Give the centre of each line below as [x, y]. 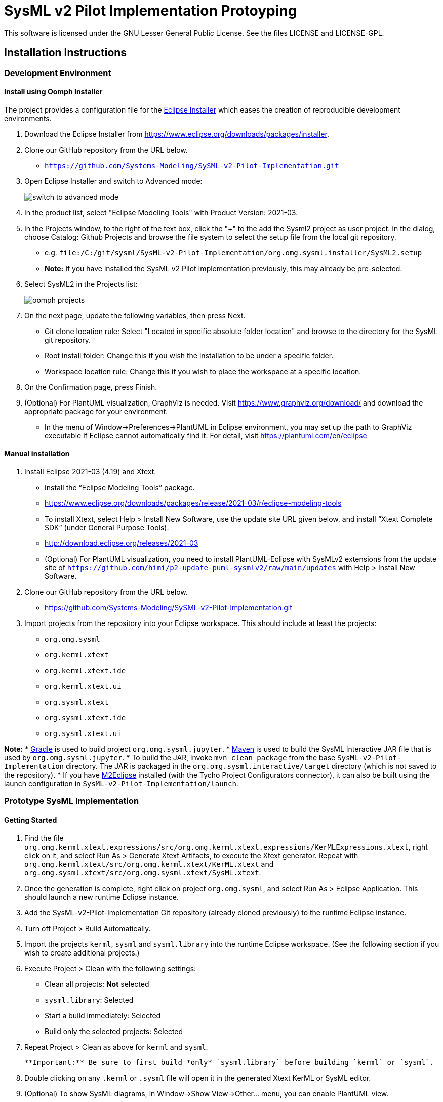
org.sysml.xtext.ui [83, 734]
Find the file [44, 838]
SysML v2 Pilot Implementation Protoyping [151, 11]
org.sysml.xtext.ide [85, 718]
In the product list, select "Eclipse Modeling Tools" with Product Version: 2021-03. [161, 212]
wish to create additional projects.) [82, 952]
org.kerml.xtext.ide [85, 671]
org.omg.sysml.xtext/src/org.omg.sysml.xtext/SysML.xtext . [143, 872]
